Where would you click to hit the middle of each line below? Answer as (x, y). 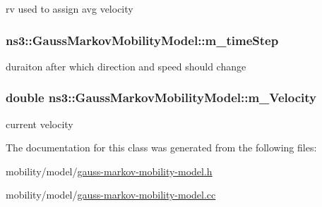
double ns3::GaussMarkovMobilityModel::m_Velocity (161, 98)
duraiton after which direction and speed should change (126, 66)
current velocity (40, 124)
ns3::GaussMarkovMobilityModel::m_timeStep (142, 40)
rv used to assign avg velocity (70, 8)
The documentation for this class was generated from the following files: (161, 148)
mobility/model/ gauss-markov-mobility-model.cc (111, 195)
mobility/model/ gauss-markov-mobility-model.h (109, 171)
